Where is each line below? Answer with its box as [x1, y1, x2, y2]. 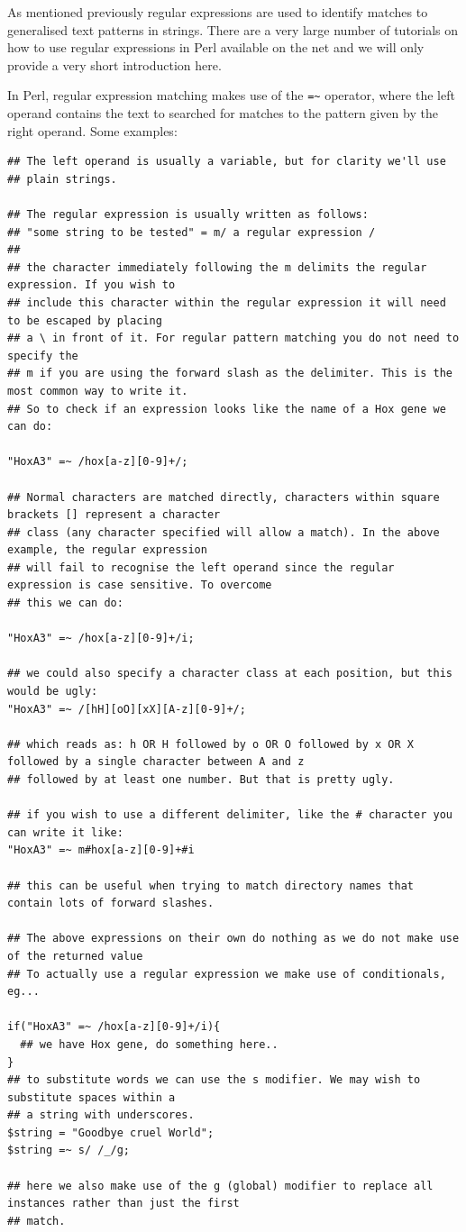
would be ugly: [7, 685, 98, 698]
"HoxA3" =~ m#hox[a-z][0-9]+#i [7, 844, 195, 857]
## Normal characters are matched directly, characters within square [7, 490, 440, 504]
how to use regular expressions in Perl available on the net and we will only [7, 38, 425, 57]
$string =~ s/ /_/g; [7, 1144, 131, 1157]
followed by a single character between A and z [7, 755, 305, 769]
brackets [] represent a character [7, 508, 221, 522]
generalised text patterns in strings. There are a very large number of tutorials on [7, 20, 459, 39]
